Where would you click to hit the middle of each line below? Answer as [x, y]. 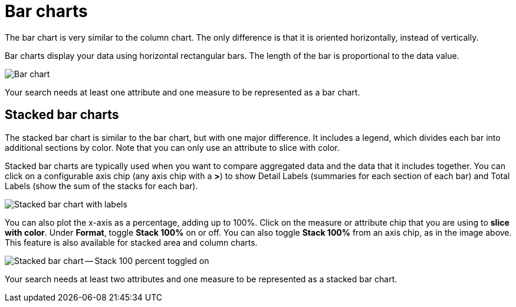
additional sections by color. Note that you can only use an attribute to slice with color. [172, 147]
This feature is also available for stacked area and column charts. [131, 242]
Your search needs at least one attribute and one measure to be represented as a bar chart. [183, 92]
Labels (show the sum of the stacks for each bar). [101, 186]
